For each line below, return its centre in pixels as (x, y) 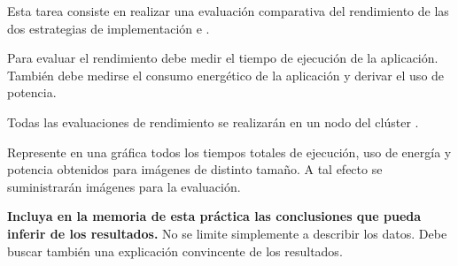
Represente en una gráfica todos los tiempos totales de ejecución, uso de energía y (229, 152)
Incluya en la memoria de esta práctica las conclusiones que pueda (214, 216)
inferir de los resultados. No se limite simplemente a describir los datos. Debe (227, 233)
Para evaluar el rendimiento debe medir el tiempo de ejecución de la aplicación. (223, 58)
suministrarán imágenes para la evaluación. (124, 186)
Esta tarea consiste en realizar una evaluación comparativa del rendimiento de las (228, 11)
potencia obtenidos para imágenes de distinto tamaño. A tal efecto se (195, 169)
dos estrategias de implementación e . (109, 28)
